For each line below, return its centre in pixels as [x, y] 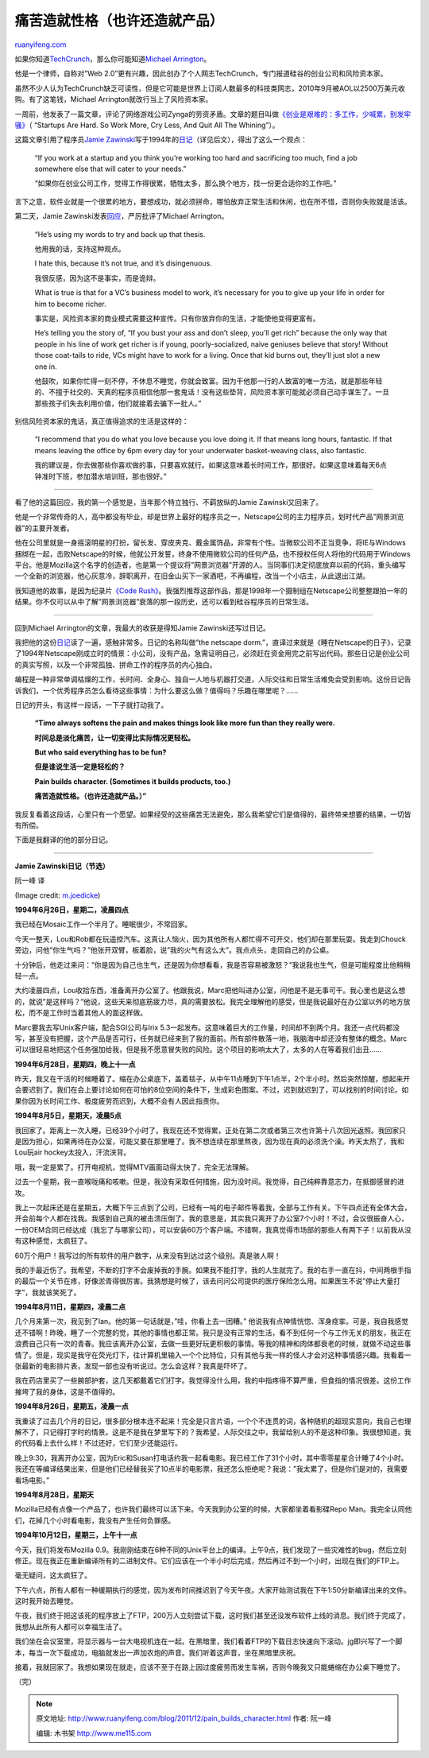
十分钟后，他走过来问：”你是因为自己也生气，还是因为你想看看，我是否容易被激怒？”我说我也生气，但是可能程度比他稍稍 [213, 964]
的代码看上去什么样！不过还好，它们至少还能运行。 [98, 1443]
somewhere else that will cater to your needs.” [110, 169]
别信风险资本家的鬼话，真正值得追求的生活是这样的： [102, 421]
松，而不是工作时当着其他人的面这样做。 [81, 1013]
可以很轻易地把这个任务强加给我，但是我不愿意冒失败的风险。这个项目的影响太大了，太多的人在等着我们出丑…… [198, 1050]
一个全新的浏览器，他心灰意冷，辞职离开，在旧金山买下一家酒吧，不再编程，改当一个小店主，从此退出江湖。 [192, 576]
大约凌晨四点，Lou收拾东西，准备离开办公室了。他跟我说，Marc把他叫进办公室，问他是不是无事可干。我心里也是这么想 [210, 991]
